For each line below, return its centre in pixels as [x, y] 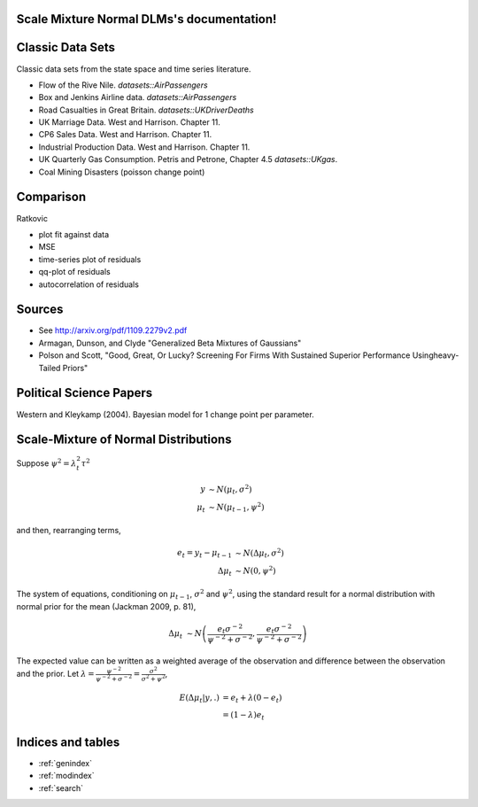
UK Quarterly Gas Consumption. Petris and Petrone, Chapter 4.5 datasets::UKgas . [188, 159]
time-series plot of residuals [90, 259]
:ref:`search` [61, 788]
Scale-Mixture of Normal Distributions [124, 440]
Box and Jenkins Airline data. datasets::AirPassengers [138, 97]
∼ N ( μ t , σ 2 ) [230, 489]
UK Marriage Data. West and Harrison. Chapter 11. [130, 122]
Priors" [75, 368]
